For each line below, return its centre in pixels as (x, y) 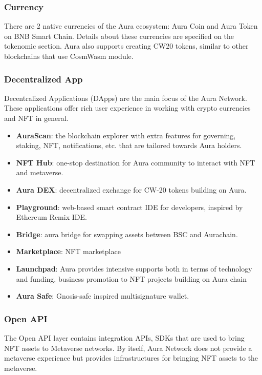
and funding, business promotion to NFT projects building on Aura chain (132, 278)
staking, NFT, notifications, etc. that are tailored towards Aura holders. (129, 145)
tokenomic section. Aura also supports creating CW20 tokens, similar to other (126, 46)
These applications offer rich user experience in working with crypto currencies (127, 108)
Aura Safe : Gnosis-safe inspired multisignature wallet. (103, 296)
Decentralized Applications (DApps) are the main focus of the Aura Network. (126, 98)
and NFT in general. (36, 118)
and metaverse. (40, 172)
